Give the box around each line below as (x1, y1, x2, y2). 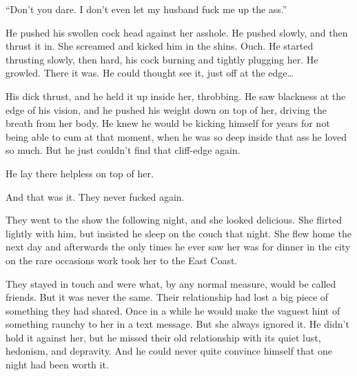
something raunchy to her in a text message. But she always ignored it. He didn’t (6, 317, 349, 331)
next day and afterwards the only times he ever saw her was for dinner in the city (6, 239, 351, 254)
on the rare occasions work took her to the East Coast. (6, 253, 238, 267)
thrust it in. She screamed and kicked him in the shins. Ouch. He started (6, 39, 314, 53)
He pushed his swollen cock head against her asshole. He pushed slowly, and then (6, 25, 348, 39)
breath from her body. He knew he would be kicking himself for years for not (6, 116, 330, 130)
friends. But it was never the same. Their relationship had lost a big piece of (6, 290, 329, 304)
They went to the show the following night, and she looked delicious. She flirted (6, 212, 342, 227)
